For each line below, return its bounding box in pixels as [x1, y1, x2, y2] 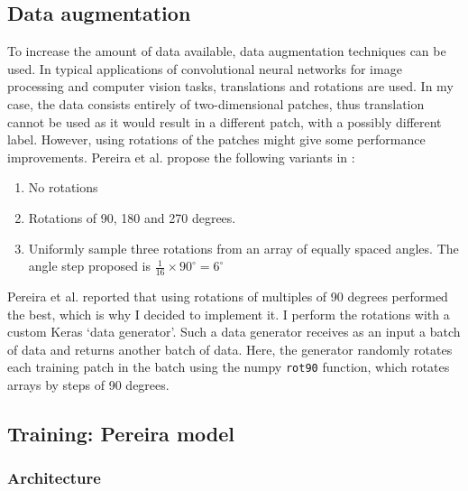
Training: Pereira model [7, 419, 234, 447]
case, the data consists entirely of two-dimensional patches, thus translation [7, 94, 425, 113]
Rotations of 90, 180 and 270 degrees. [28, 208, 236, 227]
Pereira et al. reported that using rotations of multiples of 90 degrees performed [7, 286, 448, 305]
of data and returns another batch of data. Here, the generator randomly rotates [7, 339, 453, 358]
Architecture [7, 467, 101, 489]
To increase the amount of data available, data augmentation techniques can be [7, 42, 446, 60]
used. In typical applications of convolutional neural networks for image [7, 59, 402, 78]
